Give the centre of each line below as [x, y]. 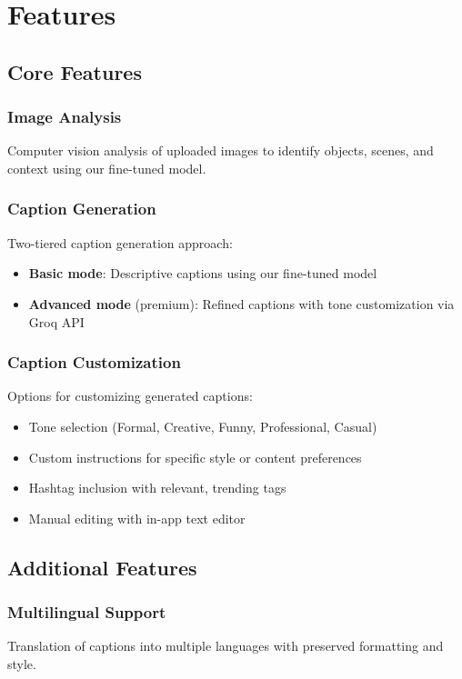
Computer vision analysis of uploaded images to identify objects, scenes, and [221, 150]
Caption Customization [94, 362]
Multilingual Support [87, 612]
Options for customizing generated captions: [130, 396]
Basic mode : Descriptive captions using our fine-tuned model [203, 273]
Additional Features [102, 567]
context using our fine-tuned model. [107, 168]
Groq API [56, 321]
